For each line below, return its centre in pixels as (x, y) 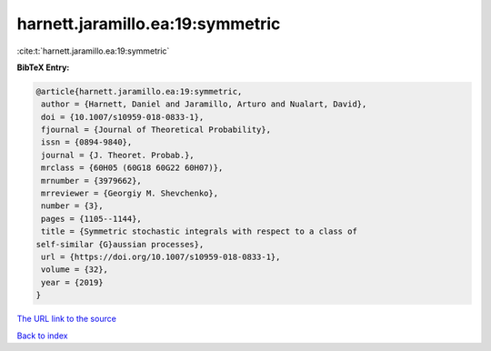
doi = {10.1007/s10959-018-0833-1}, (123, 117)
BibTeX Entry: (43, 67)
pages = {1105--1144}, (92, 219)
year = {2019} (72, 282)
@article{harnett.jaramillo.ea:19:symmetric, (139, 91)
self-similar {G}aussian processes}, (120, 244)
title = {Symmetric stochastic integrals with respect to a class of (200, 231)
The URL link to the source (67, 319)
